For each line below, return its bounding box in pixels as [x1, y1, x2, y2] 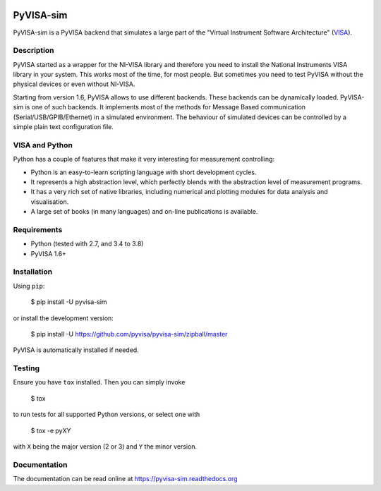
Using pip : [13, 281, 45, 290]
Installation [13, 267, 53, 277]
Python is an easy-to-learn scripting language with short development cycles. [30, 168, 257, 176]
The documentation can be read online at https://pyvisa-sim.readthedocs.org [13, 475, 238, 483]
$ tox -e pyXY [30, 426, 71, 435]
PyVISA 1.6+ [30, 249, 67, 257]
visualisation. [30, 198, 69, 206]
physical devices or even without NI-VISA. [13, 80, 135, 88]
